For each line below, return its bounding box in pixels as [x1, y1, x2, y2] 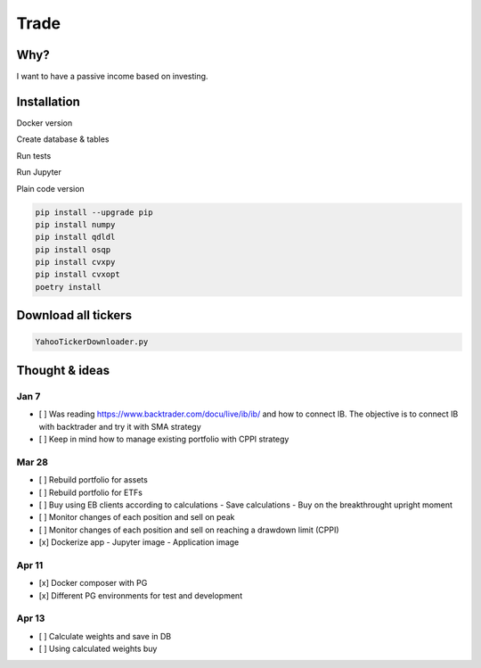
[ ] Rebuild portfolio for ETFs [38, 487, 143, 498]
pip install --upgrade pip [35, 207, 153, 218]
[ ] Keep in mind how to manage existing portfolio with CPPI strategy [38, 433, 289, 444]
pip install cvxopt [35, 269, 120, 280]
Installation [16, 94, 80, 109]
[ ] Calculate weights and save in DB [38, 631, 172, 641]
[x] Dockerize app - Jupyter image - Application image [38, 537, 240, 548]
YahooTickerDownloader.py [35, 337, 149, 347]
